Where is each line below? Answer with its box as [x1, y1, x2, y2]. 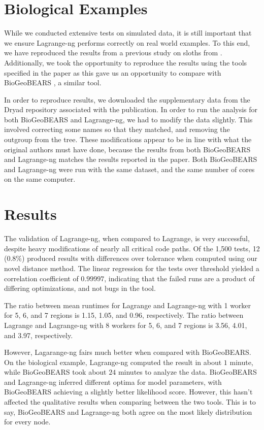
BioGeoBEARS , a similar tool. [4, 77, 102, 88]
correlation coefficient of [4, 273, 79, 283]
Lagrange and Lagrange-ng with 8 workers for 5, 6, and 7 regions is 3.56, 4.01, [4, 319, 247, 330]
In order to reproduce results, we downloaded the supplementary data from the [4, 94, 250, 105]
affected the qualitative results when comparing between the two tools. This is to [4, 396, 256, 407]
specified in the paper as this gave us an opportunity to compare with [4, 67, 221, 78]
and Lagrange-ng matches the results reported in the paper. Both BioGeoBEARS [4, 154, 257, 164]
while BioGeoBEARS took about [4, 367, 107, 377]
